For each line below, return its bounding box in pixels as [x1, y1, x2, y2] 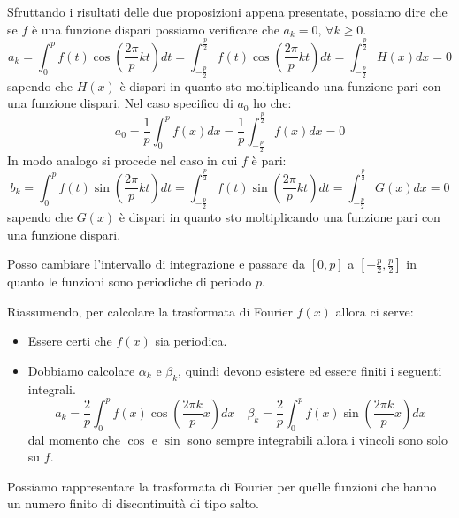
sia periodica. [155, 331, 227, 350]
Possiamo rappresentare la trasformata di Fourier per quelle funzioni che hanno [7, 476, 437, 495]
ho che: [253, 94, 292, 112]
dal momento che [27, 430, 120, 448]
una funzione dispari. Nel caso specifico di [7, 94, 233, 112]
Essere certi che [27, 331, 112, 350]
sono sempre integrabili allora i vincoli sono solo [187, 430, 448, 448]
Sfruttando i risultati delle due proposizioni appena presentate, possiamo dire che [7, 3, 448, 20]
